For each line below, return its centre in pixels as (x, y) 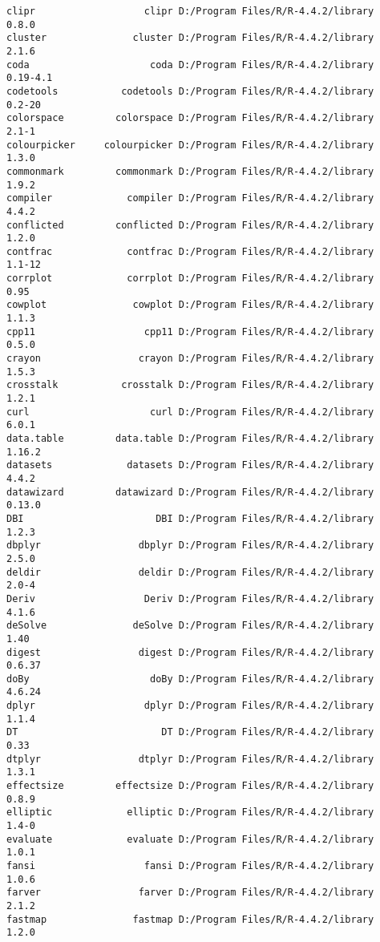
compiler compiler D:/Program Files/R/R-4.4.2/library (190, 198)
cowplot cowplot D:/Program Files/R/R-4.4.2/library (190, 305)
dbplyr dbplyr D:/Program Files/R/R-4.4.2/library (190, 546)
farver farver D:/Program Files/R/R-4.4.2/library (190, 893)
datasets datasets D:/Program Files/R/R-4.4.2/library (190, 465)
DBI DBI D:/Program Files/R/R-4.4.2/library (190, 518)
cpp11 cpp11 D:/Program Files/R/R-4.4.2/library (190, 332)
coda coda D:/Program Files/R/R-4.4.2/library (190, 65)
